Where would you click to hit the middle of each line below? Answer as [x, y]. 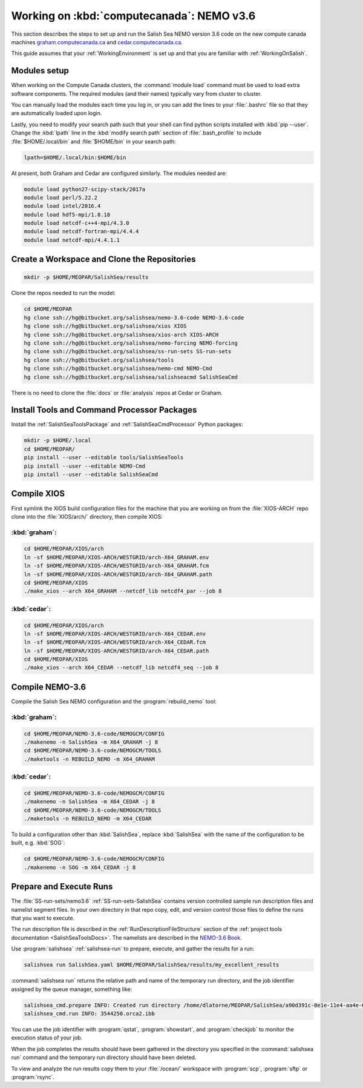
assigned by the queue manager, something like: [72, 989]
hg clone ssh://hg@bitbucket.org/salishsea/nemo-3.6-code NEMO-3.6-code [134, 317]
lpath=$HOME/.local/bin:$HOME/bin [75, 157]
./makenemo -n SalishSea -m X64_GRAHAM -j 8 [91, 742]
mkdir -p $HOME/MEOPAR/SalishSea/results [86, 277]
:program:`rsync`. [33, 1077]
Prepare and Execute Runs [62, 887]
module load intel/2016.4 [62, 206]
